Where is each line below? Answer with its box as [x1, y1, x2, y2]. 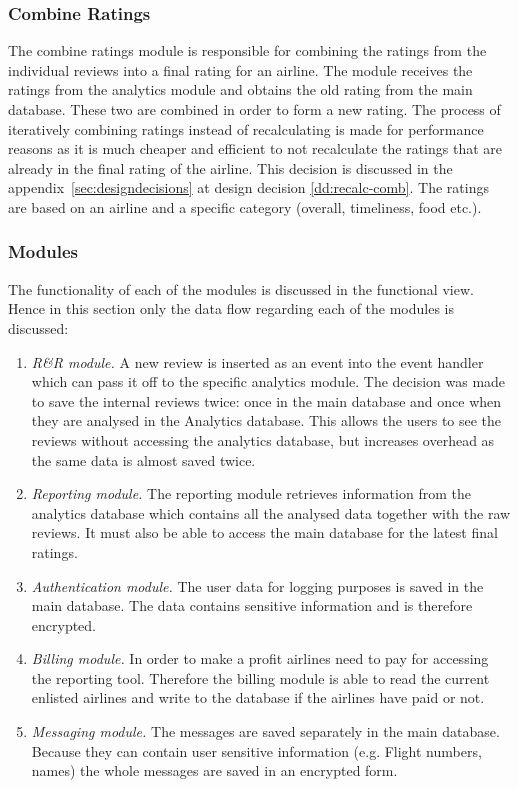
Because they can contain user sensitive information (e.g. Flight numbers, [31, 740, 482, 761]
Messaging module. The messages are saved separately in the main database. [31, 721, 500, 742]
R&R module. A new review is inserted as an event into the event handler [31, 351, 484, 372]
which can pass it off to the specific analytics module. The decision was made [31, 371, 506, 392]
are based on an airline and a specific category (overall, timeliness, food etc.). [8, 196, 482, 217]
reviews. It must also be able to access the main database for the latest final [31, 522, 498, 543]
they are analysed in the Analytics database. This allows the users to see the [31, 410, 502, 431]
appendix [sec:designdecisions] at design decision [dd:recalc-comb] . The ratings [8, 177, 489, 198]
